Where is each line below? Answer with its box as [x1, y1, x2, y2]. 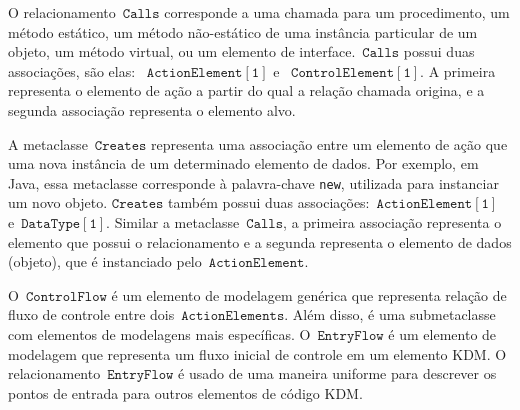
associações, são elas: [8, 60, 136, 81]
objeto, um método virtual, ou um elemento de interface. [8, 41, 356, 62]
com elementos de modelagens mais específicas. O [8, 323, 311, 344]
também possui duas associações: [168, 192, 370, 213]
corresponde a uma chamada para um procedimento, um [164, 2, 510, 22]
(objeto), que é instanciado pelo [8, 251, 202, 272]
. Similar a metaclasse [106, 212, 240, 232]
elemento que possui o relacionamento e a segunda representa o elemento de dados [8, 231, 512, 252]
